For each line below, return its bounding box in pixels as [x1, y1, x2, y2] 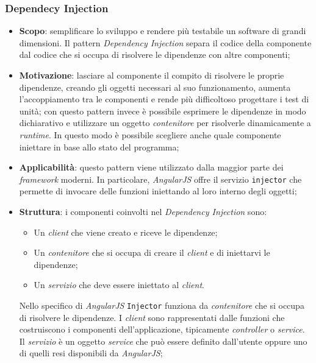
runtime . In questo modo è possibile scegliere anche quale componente [19, 128, 281, 141]
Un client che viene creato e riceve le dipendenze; [34, 225, 218, 238]
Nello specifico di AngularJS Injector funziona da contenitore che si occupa [19, 298, 304, 311]
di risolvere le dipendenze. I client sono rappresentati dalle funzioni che [19, 311, 285, 323]
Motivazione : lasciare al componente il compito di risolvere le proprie [19, 69, 284, 81]
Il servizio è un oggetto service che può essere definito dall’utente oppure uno [19, 334, 307, 347]
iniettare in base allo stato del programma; [19, 140, 179, 153]
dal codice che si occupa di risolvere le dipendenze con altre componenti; [19, 48, 290, 61]
